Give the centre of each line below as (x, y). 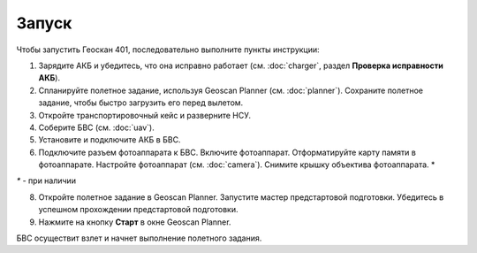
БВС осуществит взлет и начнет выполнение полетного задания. (139, 238)
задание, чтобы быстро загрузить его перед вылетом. (141, 103)
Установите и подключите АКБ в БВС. (110, 140)
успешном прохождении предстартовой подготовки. (138, 210)
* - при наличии (46, 180)
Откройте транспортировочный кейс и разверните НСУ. (145, 115)
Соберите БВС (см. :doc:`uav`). (96, 127)
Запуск (44, 23)
